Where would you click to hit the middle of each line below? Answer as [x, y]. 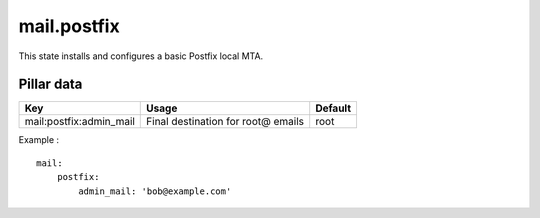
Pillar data [50, 84]
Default [333, 108]
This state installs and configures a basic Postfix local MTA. [141, 56]
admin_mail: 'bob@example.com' [155, 191]
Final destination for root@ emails [225, 122]
